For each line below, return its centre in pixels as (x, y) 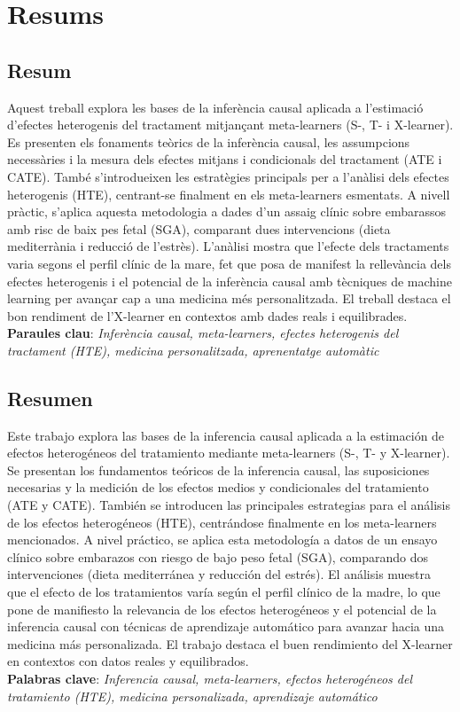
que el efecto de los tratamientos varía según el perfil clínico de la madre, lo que (224, 592)
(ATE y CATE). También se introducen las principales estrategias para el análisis (229, 505)
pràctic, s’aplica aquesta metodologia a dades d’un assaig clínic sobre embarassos (227, 211)
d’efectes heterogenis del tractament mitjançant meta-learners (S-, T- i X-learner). (230, 125)
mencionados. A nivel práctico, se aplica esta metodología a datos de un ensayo (222, 540)
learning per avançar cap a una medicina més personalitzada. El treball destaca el (229, 298)
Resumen (50, 398)
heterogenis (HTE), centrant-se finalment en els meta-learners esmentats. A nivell (229, 194)
